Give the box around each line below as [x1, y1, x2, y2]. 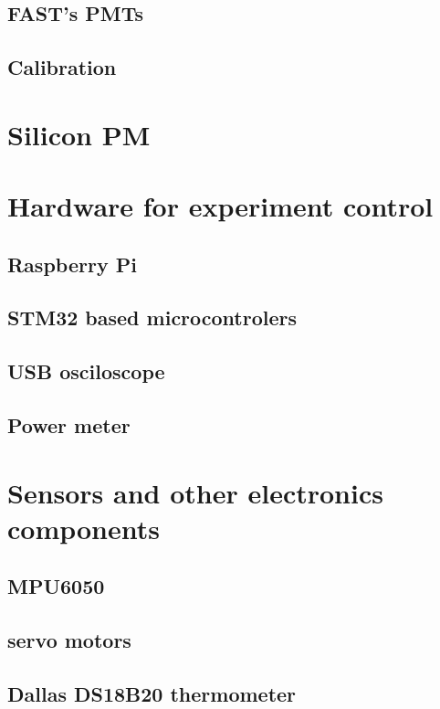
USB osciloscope [7, 357, 165, 386]
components [7, 509, 160, 546]
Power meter [7, 411, 131, 439]
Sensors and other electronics [7, 473, 383, 511]
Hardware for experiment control [7, 187, 434, 225]
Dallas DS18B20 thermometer [7, 679, 297, 707]
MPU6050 [7, 572, 105, 600]
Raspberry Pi [7, 249, 137, 278]
